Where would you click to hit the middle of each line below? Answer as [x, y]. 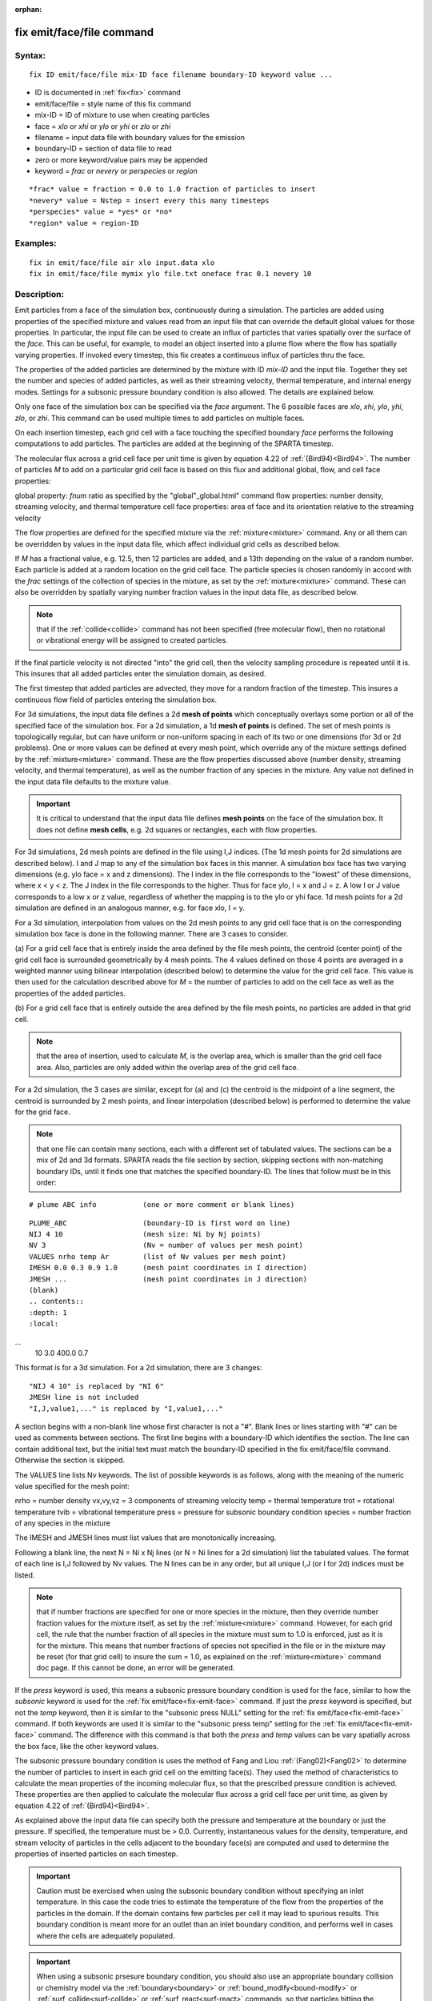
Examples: [36, 243]
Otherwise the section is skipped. [70, 1460]
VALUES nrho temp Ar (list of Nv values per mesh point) [158, 1256]
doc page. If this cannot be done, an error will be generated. [136, 1668]
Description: [39, 294]
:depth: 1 [48, 1312]
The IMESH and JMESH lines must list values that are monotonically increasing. [146, 1538]
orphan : [28, 9]
